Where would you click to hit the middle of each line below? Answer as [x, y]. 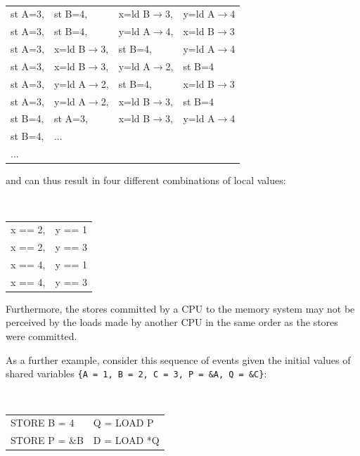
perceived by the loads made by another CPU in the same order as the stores [172, 322]
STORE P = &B [47, 440]
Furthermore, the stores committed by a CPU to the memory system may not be [180, 308]
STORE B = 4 [43, 423]
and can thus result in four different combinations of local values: [146, 180]
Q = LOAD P [123, 423]
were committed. [41, 336]
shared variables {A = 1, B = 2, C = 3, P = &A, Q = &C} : [136, 373]
